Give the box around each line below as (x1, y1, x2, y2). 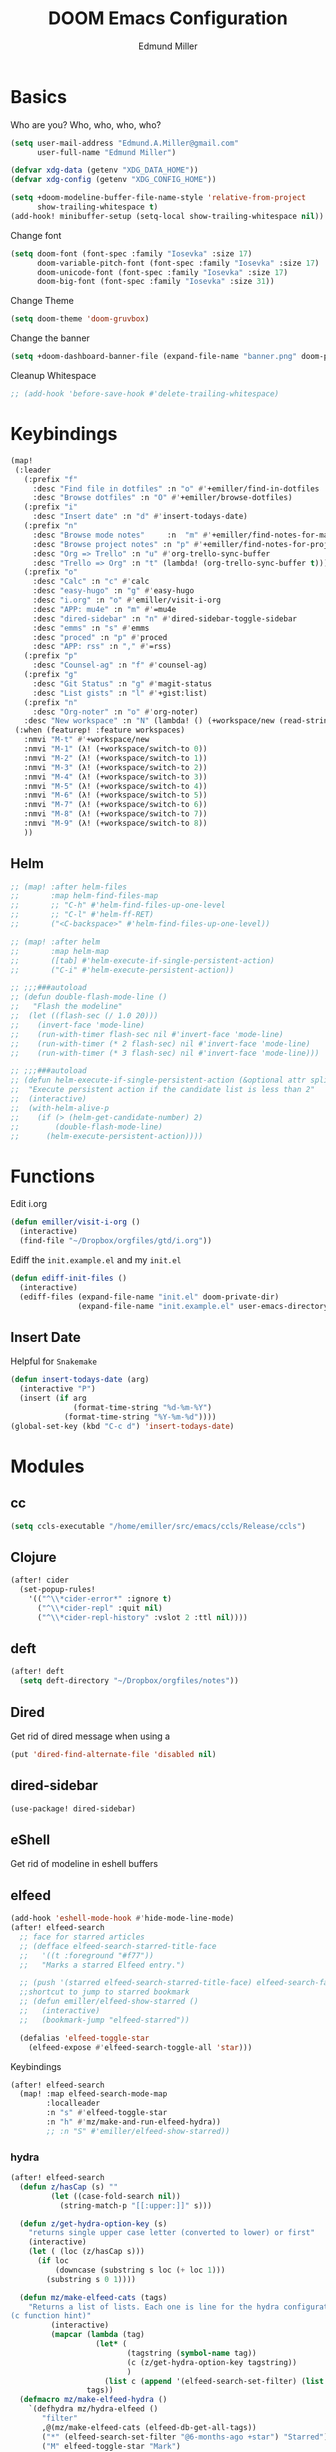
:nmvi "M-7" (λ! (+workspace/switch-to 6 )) (23, 800, 208, 810)
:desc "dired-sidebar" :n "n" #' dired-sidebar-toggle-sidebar (32, 613, 298, 624)
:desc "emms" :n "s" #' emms (32, 623, 150, 633)
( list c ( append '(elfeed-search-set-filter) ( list (104, 2376, 325, 2386)
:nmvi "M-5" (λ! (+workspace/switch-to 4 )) (23, 781, 208, 791)
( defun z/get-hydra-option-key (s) (19, 2218, 168, 2229)
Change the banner (10, 332, 90, 344)
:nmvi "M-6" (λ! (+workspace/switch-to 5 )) (23, 790, 208, 801)
